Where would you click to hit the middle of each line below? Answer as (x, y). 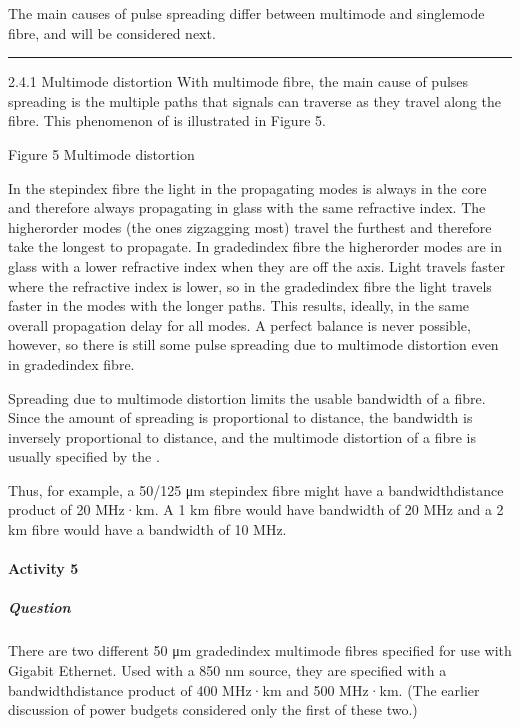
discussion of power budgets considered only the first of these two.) (213, 709)
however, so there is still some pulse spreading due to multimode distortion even (253, 344)
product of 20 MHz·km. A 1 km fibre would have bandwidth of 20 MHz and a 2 (256, 509)
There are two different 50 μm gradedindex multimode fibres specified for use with (260, 650)
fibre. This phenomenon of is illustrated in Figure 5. (167, 120)
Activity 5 (43, 568)
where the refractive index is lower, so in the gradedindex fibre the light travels (250, 285)
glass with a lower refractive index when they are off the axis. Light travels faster (256, 265)
